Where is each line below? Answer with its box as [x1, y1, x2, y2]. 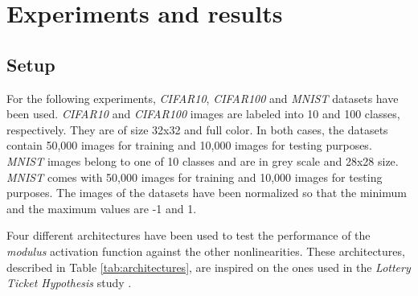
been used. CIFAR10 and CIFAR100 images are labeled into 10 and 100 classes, [6, 105, 400, 122]
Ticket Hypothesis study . [6, 274, 132, 291]
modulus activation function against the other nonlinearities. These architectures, [6, 242, 405, 259]
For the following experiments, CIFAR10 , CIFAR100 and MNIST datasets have [6, 89, 399, 106]
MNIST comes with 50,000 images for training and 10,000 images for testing [6, 168, 383, 185]
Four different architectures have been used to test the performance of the [6, 227, 371, 244]
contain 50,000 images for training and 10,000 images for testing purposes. [6, 137, 372, 154]
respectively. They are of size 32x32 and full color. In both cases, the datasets [6, 121, 388, 138]
